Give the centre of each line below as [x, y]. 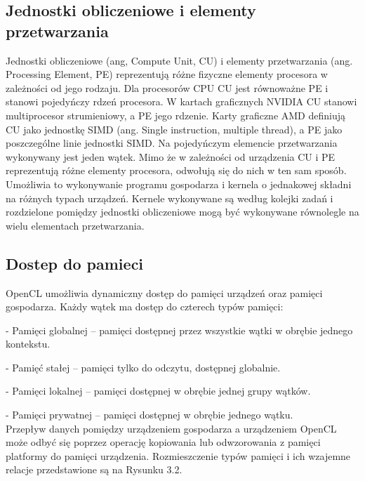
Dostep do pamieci [75, 263]
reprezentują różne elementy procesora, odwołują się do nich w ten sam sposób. [176, 170]
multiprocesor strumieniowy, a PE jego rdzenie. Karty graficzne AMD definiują [176, 115]
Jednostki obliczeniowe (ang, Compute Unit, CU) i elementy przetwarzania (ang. [179, 60]
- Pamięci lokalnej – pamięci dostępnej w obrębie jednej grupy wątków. [158, 391]
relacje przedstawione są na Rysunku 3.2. [94, 469]
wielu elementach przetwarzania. [75, 225]
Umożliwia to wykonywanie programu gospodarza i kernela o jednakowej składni [179, 184]
